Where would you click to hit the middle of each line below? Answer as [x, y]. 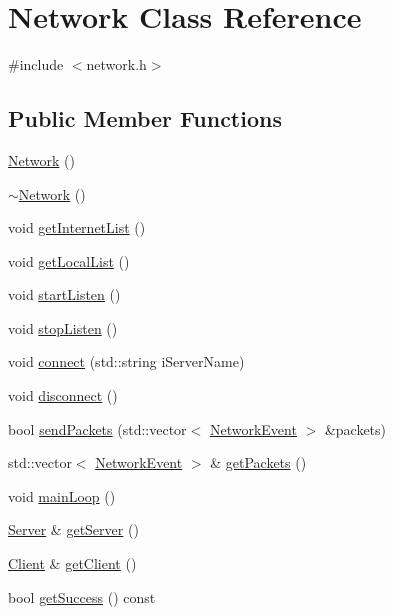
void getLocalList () [69, 260]
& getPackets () [258, 462]
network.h [116, 64]
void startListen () [64, 294]
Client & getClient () [72, 563]
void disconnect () [63, 395]
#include [36, 64]
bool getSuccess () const [82, 596]
